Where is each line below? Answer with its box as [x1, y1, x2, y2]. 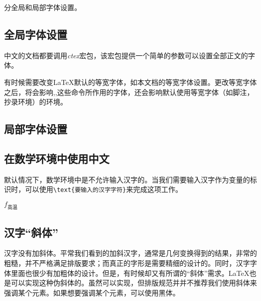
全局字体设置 [4, 26, 67, 42]
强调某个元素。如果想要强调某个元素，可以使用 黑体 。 [4, 287, 180, 297]
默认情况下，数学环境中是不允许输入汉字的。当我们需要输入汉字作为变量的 [4, 174, 250, 184]
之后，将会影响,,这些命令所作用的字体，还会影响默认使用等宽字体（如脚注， [4, 86, 254, 97]
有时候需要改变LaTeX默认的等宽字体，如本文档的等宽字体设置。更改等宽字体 [4, 76, 257, 87]
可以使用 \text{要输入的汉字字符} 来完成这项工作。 [25, 184, 183, 194]
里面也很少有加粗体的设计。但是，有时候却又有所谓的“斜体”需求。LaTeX [11, 267, 249, 278]
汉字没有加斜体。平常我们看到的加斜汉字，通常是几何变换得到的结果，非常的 [4, 248, 257, 258]
